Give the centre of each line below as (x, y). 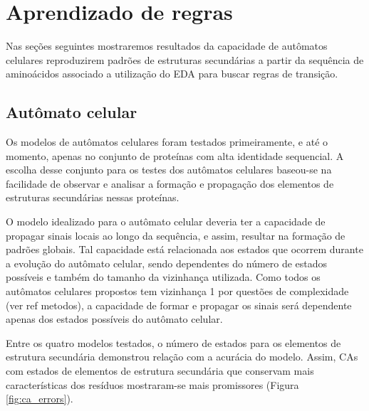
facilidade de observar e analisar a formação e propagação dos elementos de (170, 183)
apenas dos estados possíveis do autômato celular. (114, 319)
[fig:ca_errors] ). (40, 399)
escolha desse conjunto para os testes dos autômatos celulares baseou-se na (169, 170)
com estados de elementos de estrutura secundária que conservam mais (160, 371)
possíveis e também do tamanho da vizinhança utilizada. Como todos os (163, 277)
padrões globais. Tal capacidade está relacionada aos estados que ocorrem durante (184, 249)
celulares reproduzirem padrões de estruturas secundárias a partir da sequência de (185, 59)
